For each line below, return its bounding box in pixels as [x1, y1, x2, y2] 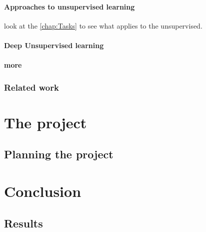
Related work [4, 81, 59, 93]
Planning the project [4, 146, 113, 162]
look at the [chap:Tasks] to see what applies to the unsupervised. [4, 20, 202, 31]
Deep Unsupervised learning [4, 40, 104, 50]
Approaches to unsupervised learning [4, 1, 135, 12]
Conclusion [4, 180, 81, 201]
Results [4, 215, 43, 230]
